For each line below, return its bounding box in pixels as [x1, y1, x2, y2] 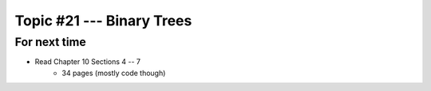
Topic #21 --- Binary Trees [14, 12, 192, 29]
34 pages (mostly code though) [61, 68, 166, 78]
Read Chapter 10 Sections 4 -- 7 [34, 57, 141, 66]
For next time [14, 35, 87, 49]
